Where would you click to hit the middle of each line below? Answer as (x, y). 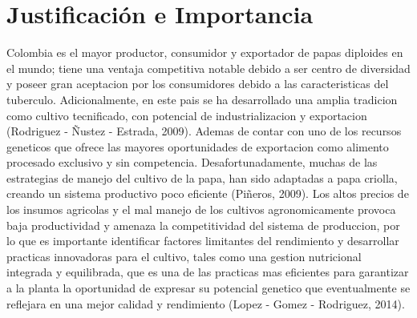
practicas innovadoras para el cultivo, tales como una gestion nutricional (184, 256)
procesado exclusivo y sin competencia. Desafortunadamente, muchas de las (192, 162)
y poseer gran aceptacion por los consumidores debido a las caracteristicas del (198, 84)
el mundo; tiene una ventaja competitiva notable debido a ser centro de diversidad (208, 68)
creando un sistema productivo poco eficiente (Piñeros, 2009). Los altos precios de (208, 193)
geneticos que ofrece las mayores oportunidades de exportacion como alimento (198, 146)
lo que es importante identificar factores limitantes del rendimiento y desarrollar (203, 241)
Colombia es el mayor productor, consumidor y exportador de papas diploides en (205, 52)
